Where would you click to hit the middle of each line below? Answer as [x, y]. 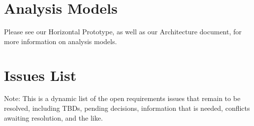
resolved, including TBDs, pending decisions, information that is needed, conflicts [127, 108]
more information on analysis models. [61, 41]
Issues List [40, 75]
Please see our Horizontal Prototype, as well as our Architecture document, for [123, 32]
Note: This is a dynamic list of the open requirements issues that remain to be [122, 98]
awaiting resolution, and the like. [53, 117]
